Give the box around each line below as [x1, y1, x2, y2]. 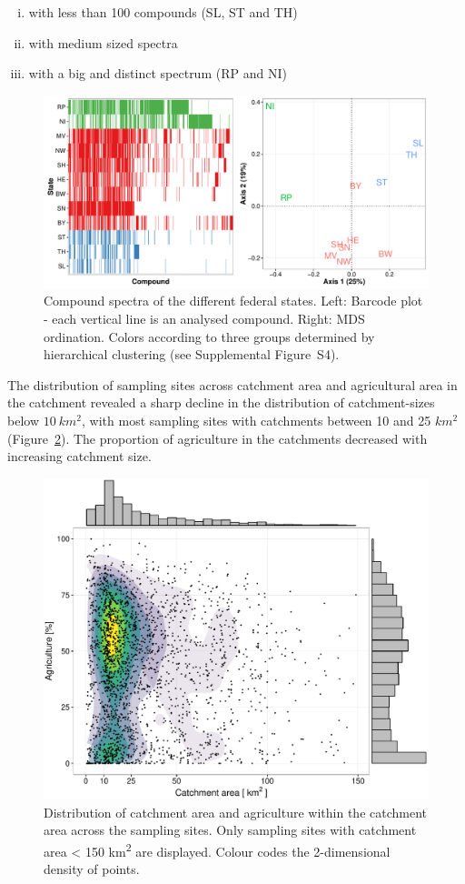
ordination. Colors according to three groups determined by [44, 326, 375, 346]
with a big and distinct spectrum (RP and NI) [28, 64, 287, 83]
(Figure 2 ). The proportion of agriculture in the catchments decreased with [7, 428, 428, 447]
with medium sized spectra [28, 33, 178, 52]
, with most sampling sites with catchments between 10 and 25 [82, 410, 431, 429]
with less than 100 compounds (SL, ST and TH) [28, 3, 298, 21]
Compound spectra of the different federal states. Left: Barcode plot [44, 291, 423, 310]
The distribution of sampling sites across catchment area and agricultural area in [7, 375, 458, 394]
